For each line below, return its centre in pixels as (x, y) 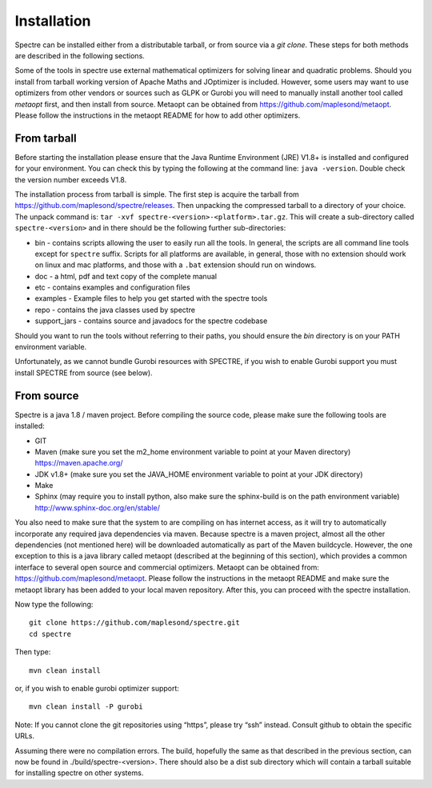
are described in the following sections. (80, 55)
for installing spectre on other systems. (79, 773)
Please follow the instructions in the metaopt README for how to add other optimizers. (158, 115)
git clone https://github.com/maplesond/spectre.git (134, 623)
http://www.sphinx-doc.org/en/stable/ (97, 507)
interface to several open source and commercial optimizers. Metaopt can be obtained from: (167, 567)
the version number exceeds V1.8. (71, 179)
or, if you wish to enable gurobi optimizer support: (97, 688)
